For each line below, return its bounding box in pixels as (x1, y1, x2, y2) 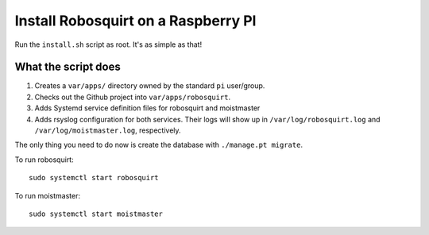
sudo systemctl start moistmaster (29, 209, 163, 218)
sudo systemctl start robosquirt (29, 173, 159, 183)
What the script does (14, 60, 121, 74)
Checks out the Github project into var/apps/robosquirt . (34, 92, 231, 102)
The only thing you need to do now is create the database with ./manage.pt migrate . (14, 140, 303, 150)
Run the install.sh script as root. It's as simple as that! (14, 40, 203, 49)
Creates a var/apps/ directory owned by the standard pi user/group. (34, 81, 265, 91)
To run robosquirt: (14, 155, 75, 164)
